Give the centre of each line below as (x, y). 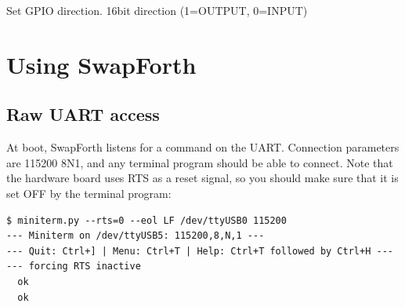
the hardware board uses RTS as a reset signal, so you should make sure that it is (202, 178)
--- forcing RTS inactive (74, 267)
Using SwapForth (101, 64)
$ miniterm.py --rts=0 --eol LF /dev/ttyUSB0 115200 (146, 220)
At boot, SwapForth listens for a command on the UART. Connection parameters (203, 147)
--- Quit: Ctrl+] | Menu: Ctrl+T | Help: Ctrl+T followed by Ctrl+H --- (200, 251)
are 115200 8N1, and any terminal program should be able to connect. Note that (200, 162)
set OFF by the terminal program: (89, 193)
